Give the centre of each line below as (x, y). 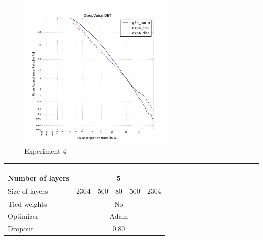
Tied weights (27, 203)
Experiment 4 (46, 151)
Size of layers (28, 191)
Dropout (21, 229)
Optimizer (23, 216)
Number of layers (38, 177)
